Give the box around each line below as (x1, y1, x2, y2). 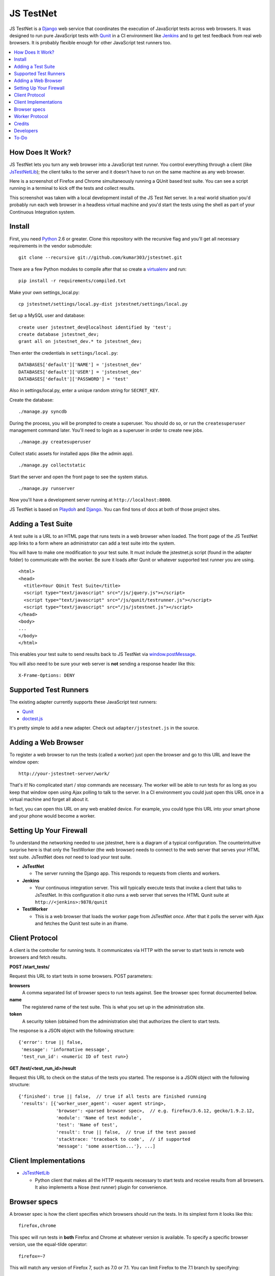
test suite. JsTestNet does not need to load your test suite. (9, 854, 132, 860)
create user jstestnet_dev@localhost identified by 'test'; (18, 324, 172, 330)
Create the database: (9, 397, 54, 403)
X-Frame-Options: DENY (18, 673, 75, 678)
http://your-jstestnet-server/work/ (18, 771, 110, 777)
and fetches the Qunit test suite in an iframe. (35, 920, 128, 926)
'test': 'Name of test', (56, 1122, 118, 1128)
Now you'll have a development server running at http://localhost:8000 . (9, 497, 172, 503)
